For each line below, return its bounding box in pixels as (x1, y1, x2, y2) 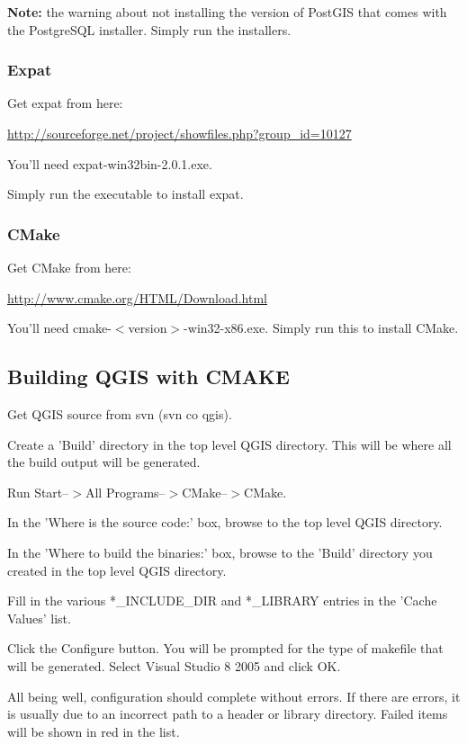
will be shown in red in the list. (7, 722, 180, 740)
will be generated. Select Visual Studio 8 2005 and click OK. (7, 656, 341, 675)
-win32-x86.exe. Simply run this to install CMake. (184, 318, 459, 337)
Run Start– (7, 482, 69, 501)
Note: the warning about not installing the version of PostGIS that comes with (7, 3, 447, 21)
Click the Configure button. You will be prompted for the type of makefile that (7, 639, 444, 658)
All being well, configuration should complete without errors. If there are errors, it (7, 686, 461, 705)
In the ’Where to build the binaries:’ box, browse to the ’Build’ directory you (7, 542, 433, 561)
